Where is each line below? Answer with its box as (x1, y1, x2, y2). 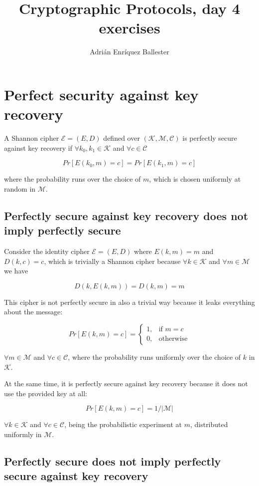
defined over (103, 133, 140, 143)
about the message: (4, 306, 63, 317)
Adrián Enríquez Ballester (90, 46, 169, 57)
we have (4, 265, 28, 276)
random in (4, 183, 36, 194)
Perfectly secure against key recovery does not (4, 208, 249, 223)
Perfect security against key (4, 84, 199, 104)
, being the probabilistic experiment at (64, 419, 182, 430)
